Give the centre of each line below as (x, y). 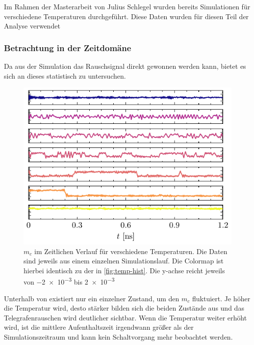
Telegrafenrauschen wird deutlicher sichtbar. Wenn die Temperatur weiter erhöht (126, 317)
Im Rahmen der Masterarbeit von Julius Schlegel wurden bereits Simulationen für (127, 6)
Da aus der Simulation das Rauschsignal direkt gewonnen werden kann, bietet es (125, 66)
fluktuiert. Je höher (221, 298)
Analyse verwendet (32, 26)
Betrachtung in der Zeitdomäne (68, 47)
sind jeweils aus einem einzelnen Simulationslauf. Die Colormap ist (124, 261)
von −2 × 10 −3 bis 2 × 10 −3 (69, 281)
